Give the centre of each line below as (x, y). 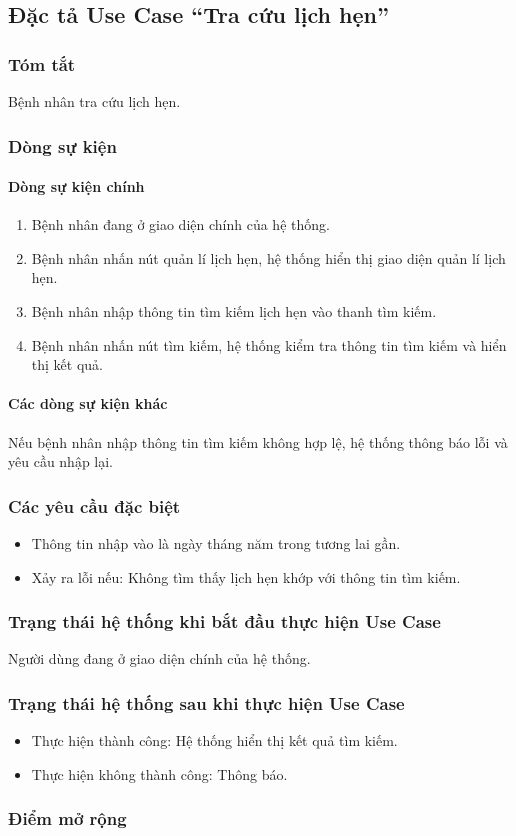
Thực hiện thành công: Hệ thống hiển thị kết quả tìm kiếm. (214, 740)
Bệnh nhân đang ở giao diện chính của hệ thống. (180, 224)
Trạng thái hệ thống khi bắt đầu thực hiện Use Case (224, 621)
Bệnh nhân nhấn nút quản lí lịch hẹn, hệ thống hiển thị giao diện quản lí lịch (268, 257)
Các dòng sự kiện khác (88, 403)
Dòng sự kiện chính (76, 186)
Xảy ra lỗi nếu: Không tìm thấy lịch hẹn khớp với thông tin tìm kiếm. (246, 576)
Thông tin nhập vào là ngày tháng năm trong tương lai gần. (216, 543)
